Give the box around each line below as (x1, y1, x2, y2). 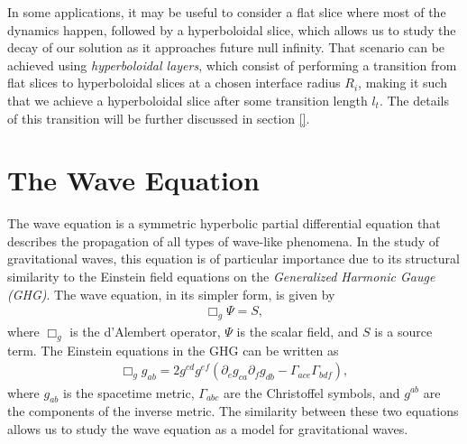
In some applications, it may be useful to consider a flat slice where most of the (7, 3, 446, 21)
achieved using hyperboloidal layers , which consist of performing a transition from (7, 55, 457, 74)
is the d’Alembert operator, (69, 322, 221, 341)
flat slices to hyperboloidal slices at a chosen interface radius (7, 73, 341, 92)
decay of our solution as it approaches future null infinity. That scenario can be (7, 38, 445, 57)
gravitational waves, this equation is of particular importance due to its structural (7, 249, 460, 268)
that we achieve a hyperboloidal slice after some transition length (7, 90, 368, 109)
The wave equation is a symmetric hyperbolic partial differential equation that (7, 214, 441, 233)
